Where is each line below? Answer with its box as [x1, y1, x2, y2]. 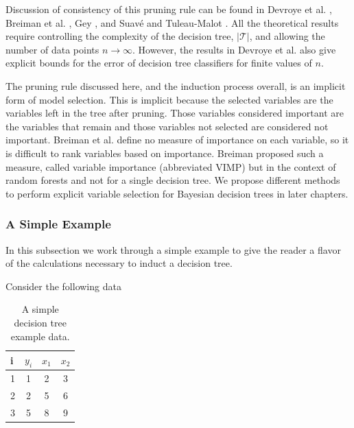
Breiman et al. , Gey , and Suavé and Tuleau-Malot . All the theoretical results [5, 15, 339, 29]
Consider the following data [5, 278, 121, 293]
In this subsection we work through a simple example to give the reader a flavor [5, 242, 341, 257]
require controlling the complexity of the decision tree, [5, 29, 234, 43]
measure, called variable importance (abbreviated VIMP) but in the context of [5, 159, 336, 174]
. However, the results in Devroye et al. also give [132, 42, 336, 56]
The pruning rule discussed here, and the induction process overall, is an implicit [5, 78, 346, 93]
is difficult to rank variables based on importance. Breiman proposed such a [5, 145, 324, 160]
